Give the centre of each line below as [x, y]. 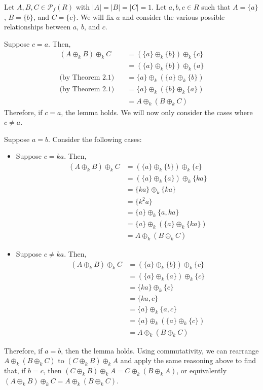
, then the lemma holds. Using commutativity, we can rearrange [160, 350]
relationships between [37, 27]
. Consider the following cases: [95, 139]
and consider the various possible [174, 16]
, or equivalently [202, 370]
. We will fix [95, 16]
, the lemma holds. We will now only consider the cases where [157, 112]
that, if [15, 370]
